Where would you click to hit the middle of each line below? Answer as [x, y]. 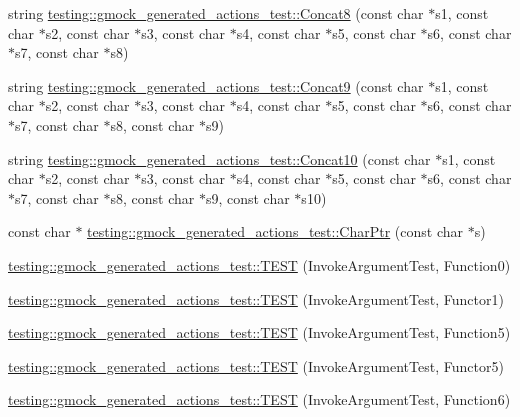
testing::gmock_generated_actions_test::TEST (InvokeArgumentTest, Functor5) [256, 365]
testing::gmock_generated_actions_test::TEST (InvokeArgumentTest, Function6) [259, 399]
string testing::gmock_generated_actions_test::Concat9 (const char [216, 85]
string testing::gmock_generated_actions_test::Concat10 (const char [219, 158]
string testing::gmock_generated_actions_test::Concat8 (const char [216, 13]
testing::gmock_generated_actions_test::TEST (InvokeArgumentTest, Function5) [259, 332]
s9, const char [247, 197]
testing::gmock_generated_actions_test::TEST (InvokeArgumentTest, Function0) [259, 264]
